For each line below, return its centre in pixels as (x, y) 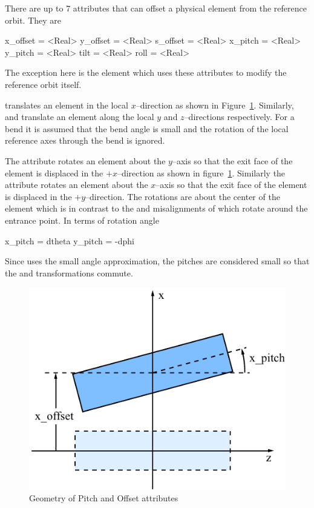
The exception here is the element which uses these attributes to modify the (146, 72)
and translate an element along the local (80, 117)
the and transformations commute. (69, 272)
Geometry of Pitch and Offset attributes (104, 498)
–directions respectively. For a (239, 117)
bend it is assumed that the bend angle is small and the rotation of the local (147, 128)
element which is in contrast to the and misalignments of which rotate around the (156, 208)
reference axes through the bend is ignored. (85, 140)
